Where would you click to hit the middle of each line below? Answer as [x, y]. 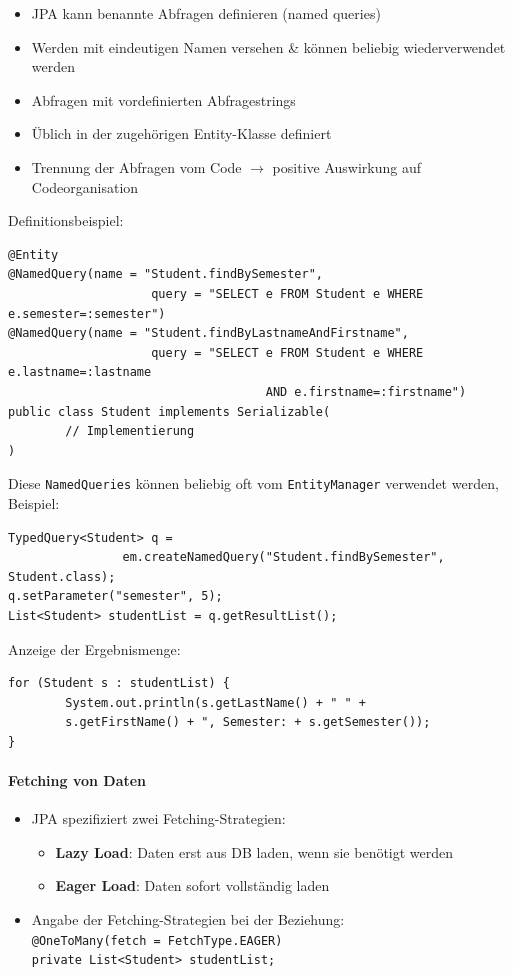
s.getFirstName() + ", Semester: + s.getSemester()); [248, 722]
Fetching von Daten [77, 780]
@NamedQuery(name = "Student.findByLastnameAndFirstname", [208, 333]
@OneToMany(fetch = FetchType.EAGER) [157, 940]
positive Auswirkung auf [347, 166]
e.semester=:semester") [87, 313]
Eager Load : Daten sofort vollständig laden [192, 885]
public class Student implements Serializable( [169, 411]
